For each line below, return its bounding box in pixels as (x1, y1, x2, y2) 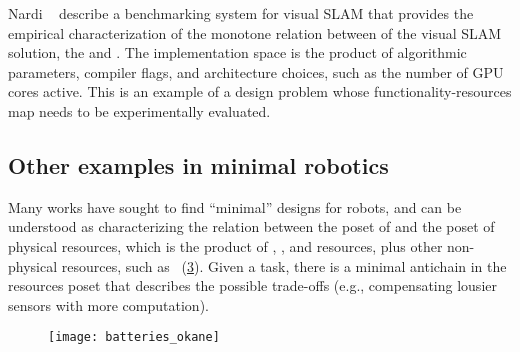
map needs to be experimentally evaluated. (8, 100, 271, 121)
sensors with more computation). (8, 294, 209, 315)
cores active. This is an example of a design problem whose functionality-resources (8, 81, 512, 102)
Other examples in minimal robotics (8, 149, 389, 180)
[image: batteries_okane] (48, 330, 220, 345)
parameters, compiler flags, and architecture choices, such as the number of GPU (8, 61, 504, 82)
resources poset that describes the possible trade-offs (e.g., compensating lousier (8, 275, 497, 296)
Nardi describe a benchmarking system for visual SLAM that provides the (8, 3, 474, 23)
